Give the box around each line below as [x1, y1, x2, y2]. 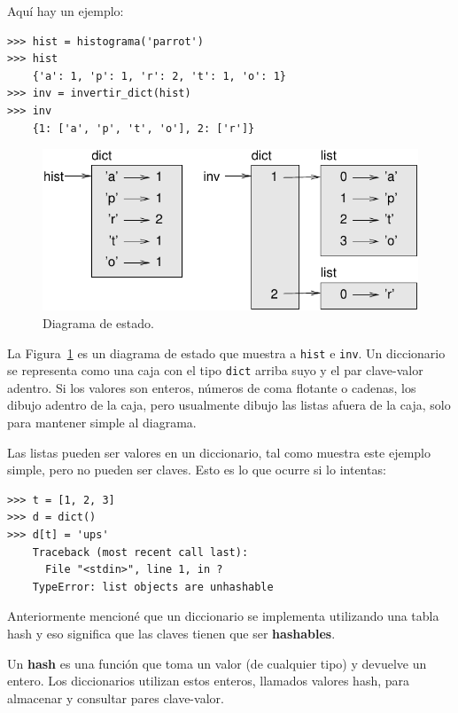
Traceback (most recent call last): [32, 545, 249, 559]
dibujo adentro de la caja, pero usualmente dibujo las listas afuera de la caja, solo [7, 396, 451, 414]
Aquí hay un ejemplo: [7, 2, 124, 20]
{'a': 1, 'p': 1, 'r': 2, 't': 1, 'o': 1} [32, 69, 286, 82]
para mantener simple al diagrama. [7, 413, 197, 432]
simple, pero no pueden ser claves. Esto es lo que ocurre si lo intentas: [7, 460, 386, 479]
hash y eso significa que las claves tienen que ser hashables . [7, 623, 336, 642]
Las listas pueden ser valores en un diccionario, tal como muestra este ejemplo [7, 443, 431, 461]
